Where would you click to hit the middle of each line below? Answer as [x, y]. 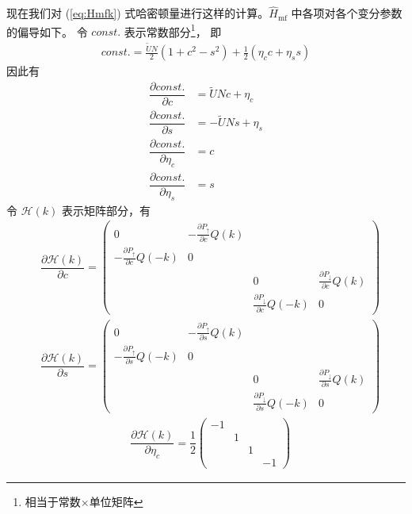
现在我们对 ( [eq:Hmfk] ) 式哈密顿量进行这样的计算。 [138, 13]
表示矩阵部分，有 [107, 210]
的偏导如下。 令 [47, 31]
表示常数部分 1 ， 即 [173, 30]
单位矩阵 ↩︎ [116, 502]
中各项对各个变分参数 [347, 13]
